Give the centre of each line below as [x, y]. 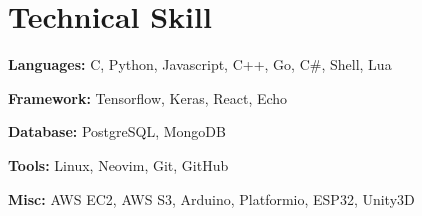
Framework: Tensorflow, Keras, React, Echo [148, 97]
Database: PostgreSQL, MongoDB [117, 131]
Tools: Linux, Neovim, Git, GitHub [118, 164]
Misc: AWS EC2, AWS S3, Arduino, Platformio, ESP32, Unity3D [211, 198]
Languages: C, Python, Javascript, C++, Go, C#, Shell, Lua [200, 64]
